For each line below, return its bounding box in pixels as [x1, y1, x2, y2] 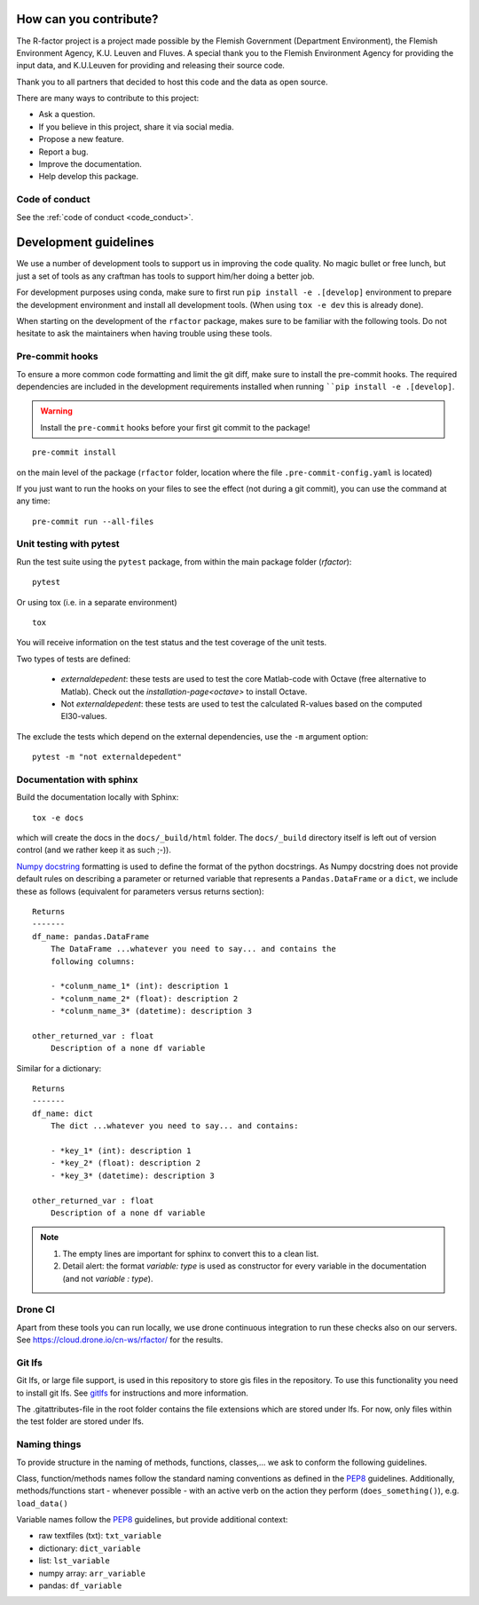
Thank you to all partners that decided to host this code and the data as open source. [16, 76, 328, 87]
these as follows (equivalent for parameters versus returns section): [16, 886, 265, 897]
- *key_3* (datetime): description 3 [50, 1170, 215, 1181]
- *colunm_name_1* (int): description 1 [50, 981, 230, 992]
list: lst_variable [38, 1555, 110, 1566]
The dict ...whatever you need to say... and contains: [50, 1121, 299, 1131]
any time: [16, 495, 51, 506]
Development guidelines [16, 235, 154, 250]
